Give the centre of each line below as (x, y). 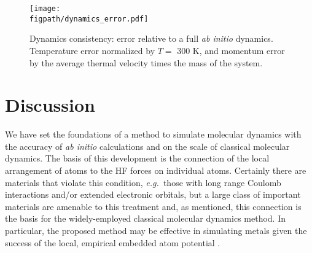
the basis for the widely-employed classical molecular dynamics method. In (145, 218)
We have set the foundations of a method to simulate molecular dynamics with (153, 134)
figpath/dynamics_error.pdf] (89, 19)
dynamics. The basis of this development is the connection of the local (137, 158)
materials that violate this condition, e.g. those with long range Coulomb (143, 182)
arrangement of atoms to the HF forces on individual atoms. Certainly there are (156, 170)
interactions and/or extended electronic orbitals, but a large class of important (153, 194)
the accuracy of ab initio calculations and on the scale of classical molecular (147, 146)
